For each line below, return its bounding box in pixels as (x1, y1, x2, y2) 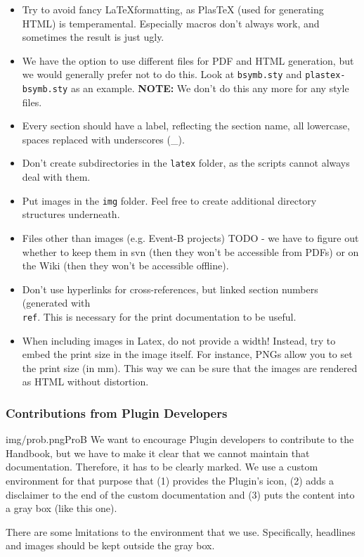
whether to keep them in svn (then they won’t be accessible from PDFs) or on (22, 244, 359, 259)
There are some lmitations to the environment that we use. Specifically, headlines (6, 524, 356, 539)
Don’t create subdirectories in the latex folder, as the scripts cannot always (22, 155, 350, 170)
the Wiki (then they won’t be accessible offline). (22, 258, 229, 273)
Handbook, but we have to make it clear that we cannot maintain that (6, 445, 310, 460)
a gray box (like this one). (6, 501, 117, 516)
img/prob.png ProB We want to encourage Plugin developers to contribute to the (6, 432, 354, 447)
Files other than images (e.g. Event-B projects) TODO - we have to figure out (22, 230, 359, 245)
